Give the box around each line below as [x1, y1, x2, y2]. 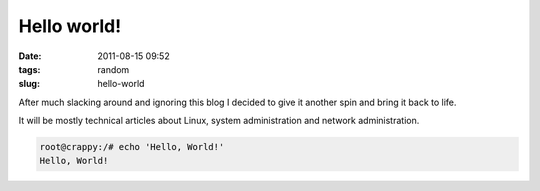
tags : [18, 63, 41, 75]
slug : [18, 78, 40, 90]
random [97, 63, 130, 75]
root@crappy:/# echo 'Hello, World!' [39, 141, 225, 153]
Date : [18, 50, 42, 62]
